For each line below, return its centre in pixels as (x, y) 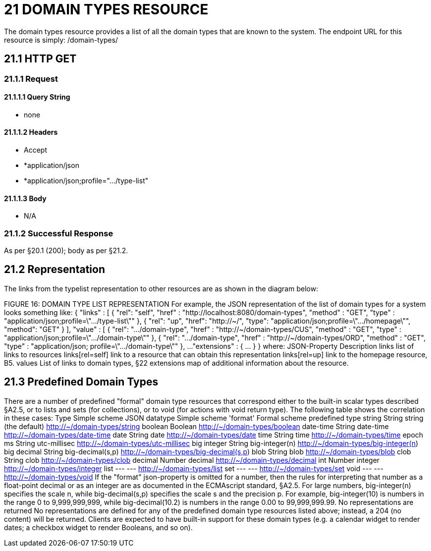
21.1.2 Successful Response (59, 233)
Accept (35, 150)
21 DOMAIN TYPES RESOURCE (106, 9)
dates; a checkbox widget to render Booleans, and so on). (98, 527)
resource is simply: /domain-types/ (61, 40)
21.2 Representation (54, 270)
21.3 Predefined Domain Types (81, 382)
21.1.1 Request (31, 79)
